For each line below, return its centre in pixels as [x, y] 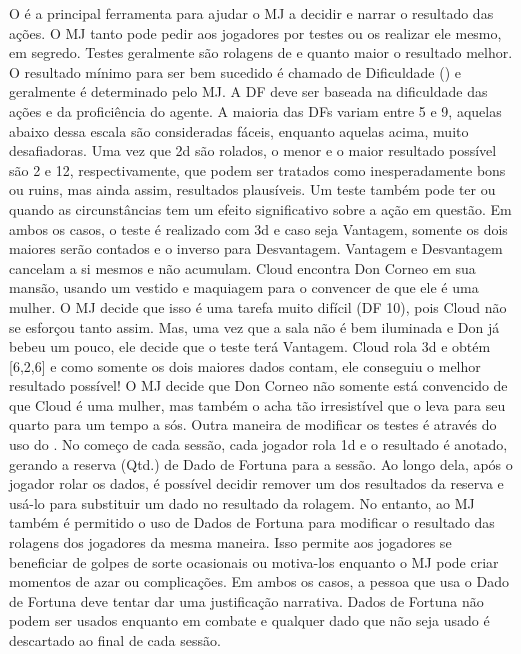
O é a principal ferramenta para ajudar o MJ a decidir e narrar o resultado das [251, 13]
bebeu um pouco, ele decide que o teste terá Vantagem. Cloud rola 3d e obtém [250, 346]
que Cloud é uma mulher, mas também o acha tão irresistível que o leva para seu [257, 404]
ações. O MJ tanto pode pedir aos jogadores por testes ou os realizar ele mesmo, [255, 32]
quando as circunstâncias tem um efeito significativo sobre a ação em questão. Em [260, 208]
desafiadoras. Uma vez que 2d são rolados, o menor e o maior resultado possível [253, 150]
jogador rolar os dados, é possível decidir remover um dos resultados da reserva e [256, 483]
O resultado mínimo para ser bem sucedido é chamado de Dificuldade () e [235, 71]
